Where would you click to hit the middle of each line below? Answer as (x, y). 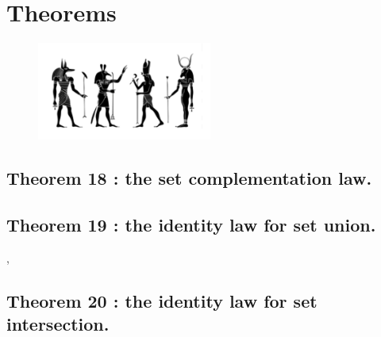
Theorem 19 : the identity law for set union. (191, 225)
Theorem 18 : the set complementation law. (189, 178)
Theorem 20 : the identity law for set (162, 300)
